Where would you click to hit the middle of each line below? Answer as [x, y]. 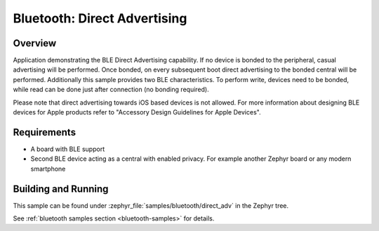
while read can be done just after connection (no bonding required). [111, 90]
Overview [35, 43]
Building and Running [61, 189]
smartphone [48, 169]
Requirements [45, 132]
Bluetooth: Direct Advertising [100, 18]
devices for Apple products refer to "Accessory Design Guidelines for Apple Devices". [137, 112]
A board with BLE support [68, 149]
